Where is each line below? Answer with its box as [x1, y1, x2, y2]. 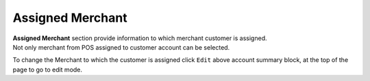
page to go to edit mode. [12, 65, 82, 74]
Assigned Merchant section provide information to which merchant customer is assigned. [12, 34, 267, 42]
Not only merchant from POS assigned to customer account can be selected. [12, 43, 230, 51]
